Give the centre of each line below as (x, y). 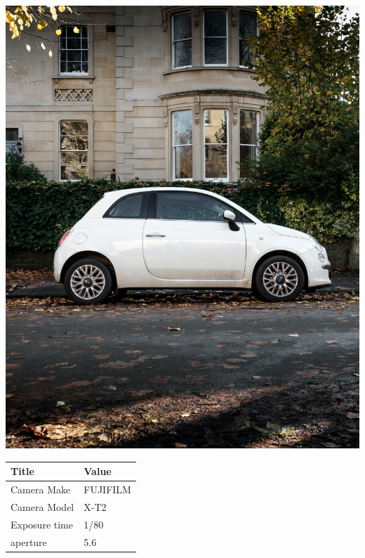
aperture (29, 541)
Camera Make (41, 489)
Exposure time (42, 524)
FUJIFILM (107, 489)
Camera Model (42, 506)
